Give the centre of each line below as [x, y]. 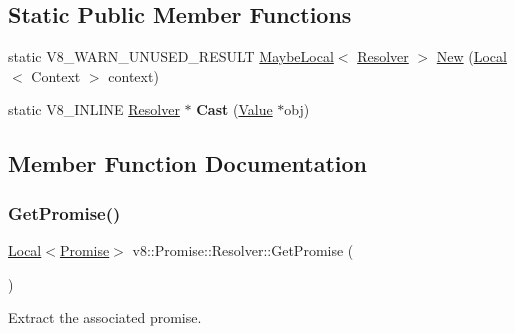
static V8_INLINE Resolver [94, 109]
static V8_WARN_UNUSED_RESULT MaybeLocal [171, 56]
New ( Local [471, 56]
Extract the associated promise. [105, 317]
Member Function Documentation [188, 163]
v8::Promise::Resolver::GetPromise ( [243, 249]
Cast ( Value [234, 109]
